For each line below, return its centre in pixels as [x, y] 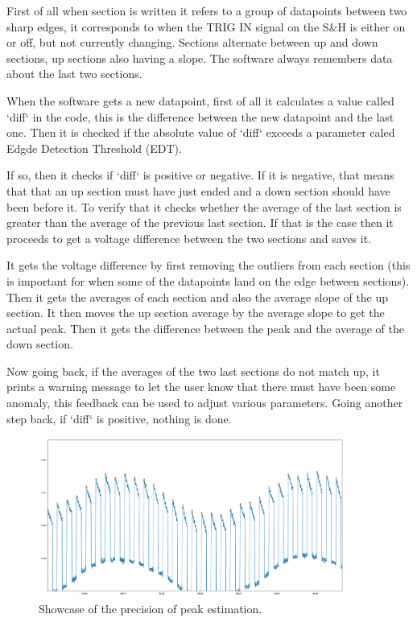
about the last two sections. [74, 74]
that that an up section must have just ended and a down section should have [198, 190]
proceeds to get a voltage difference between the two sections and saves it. [189, 238]
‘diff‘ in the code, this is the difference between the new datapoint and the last [200, 116]
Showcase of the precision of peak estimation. [151, 608]
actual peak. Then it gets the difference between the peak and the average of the [205, 328]
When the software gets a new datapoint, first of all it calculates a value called [200, 100]
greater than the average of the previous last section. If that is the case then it [200, 222]
